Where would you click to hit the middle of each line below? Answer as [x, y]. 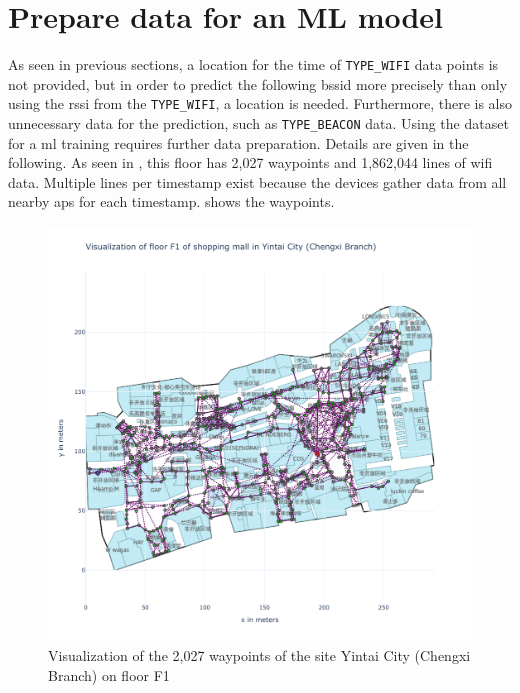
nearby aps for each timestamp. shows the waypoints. [171, 201]
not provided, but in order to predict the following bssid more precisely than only [258, 83]
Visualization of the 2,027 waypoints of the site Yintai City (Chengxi [259, 654]
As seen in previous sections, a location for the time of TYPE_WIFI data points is [253, 64]
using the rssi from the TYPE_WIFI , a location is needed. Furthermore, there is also [260, 103]
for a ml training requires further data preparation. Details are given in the [238, 142]
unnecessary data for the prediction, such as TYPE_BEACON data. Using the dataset [258, 123]
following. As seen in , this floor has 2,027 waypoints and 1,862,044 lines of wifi [250, 162]
